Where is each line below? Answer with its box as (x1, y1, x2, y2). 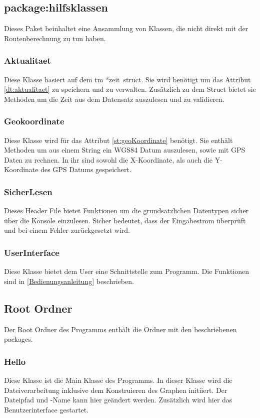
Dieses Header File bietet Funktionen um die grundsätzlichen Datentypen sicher (4, 205, 249, 216)
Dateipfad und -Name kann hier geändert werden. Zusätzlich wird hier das (4, 394, 232, 405)
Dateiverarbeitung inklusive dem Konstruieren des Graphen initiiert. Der (4, 384, 227, 395)
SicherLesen (4, 185, 52, 198)
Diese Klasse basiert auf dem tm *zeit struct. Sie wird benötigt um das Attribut (4, 74, 251, 84)
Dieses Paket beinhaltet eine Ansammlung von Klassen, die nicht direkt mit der (4, 23, 248, 34)
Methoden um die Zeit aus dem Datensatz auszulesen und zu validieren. (4, 93, 224, 104)
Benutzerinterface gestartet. (4, 404, 89, 414)
